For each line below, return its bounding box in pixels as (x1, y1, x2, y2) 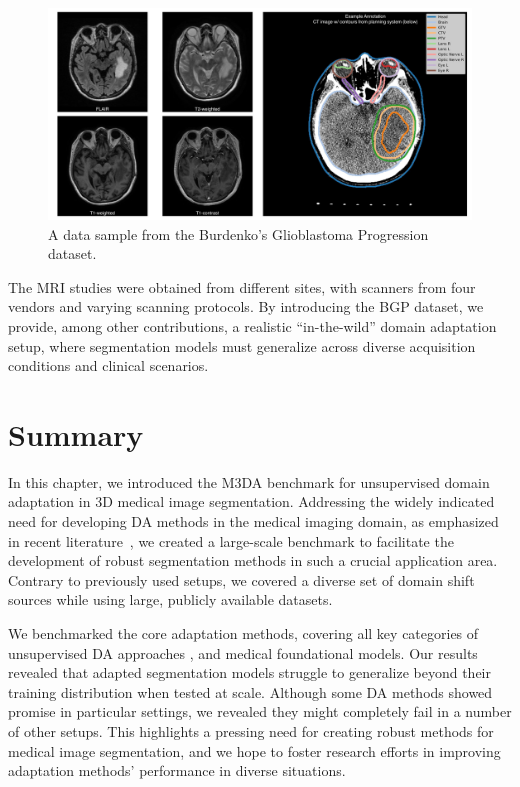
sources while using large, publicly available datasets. (8, 589, 333, 610)
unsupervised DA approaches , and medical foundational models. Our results (8, 642, 478, 663)
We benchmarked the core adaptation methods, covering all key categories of (8, 623, 479, 644)
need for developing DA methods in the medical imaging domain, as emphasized (8, 511, 499, 532)
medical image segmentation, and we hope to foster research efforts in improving (8, 740, 501, 761)
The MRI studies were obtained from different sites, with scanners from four (8, 276, 476, 297)
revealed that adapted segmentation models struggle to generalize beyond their (8, 662, 491, 683)
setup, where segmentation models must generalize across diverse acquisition (8, 335, 476, 356)
